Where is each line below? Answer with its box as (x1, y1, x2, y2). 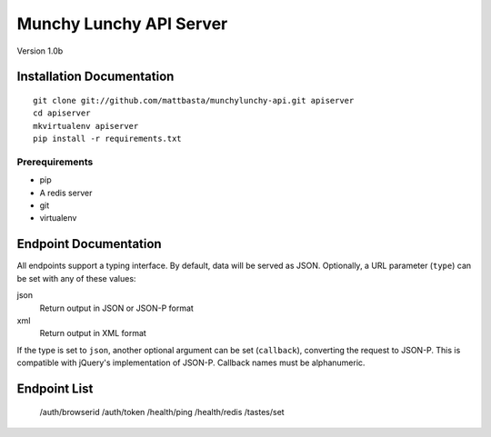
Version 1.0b (16, 45, 64, 56)
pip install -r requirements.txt (33, 134, 182, 144)
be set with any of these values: (16, 273, 136, 283)
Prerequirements (16, 155, 94, 168)
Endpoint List (16, 381, 94, 396)
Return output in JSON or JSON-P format (39, 303, 195, 313)
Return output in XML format (39, 328, 147, 339)
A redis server (39, 187, 93, 198)
